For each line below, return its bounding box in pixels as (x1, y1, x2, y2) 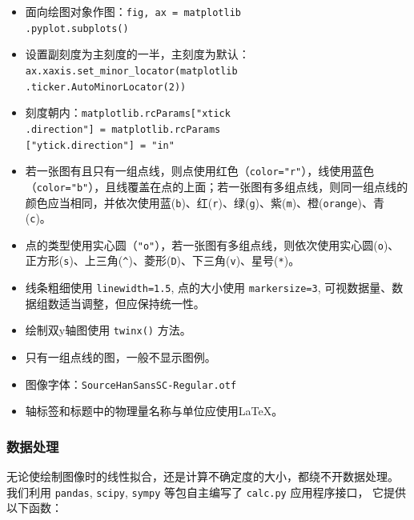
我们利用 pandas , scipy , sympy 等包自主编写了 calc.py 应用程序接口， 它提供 (6, 483, 407, 500)
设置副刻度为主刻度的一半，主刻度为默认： (25, 46, 250, 62)
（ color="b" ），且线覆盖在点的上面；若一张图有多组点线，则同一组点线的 (25, 178, 408, 194)
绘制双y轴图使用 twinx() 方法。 (25, 322, 191, 338)
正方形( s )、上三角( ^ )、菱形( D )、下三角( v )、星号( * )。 (25, 252, 300, 269)
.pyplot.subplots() (25, 22, 129, 34)
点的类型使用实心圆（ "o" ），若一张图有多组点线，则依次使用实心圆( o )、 (25, 236, 400, 253)
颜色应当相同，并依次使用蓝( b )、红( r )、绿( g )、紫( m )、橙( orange (25, 194, 358, 210)
